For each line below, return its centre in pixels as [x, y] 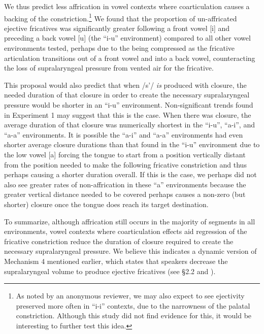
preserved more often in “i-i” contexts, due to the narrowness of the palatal [133, 305]
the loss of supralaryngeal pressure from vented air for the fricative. [109, 68]
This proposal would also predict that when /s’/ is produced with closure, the [125, 85]
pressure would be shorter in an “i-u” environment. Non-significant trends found [129, 105]
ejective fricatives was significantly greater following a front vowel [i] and [117, 28]
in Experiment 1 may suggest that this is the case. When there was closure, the [128, 114]
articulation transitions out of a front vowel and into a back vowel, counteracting [130, 58]
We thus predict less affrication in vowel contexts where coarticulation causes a [127, 6]
